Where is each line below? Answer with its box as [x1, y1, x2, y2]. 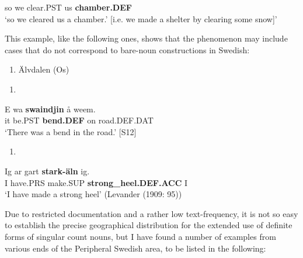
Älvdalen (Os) [18, 63, 69, 75]
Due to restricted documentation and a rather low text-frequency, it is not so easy [5, 207, 298, 219]
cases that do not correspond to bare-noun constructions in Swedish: [5, 43, 250, 56]
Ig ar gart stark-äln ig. [5, 164, 90, 177]
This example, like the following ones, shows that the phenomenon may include [5, 32, 288, 44]
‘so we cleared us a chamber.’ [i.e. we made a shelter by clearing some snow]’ [5, 12, 277, 25]
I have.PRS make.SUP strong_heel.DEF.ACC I [5, 176, 188, 188]
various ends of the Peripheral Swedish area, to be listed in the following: [5, 242, 266, 254]
